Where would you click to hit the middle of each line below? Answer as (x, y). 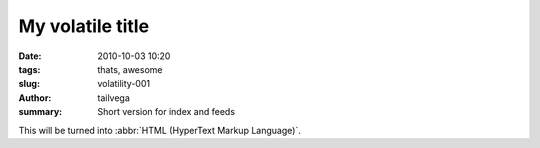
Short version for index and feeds (166, 112)
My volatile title (84, 26)
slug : (29, 84)
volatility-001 (123, 84)
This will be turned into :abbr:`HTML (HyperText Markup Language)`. (160, 130)
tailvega (113, 97)
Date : (30, 56)
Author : (35, 97)
